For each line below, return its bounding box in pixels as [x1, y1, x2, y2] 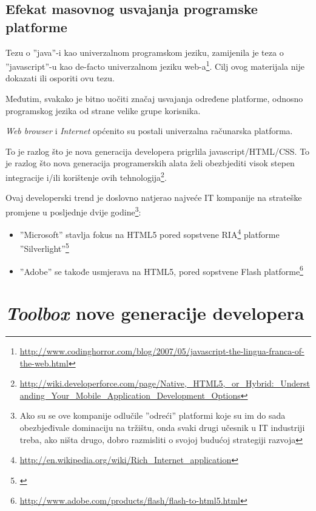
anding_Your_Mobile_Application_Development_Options [19, 388, 241, 401]
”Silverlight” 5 [19, 240, 69, 254]
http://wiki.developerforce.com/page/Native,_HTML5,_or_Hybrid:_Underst [19, 377, 310, 390]
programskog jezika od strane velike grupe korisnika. [5, 104, 201, 117]
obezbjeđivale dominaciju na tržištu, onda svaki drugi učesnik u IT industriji [19, 421, 305, 433]
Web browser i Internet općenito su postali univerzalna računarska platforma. [5, 124, 293, 137]
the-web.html [19, 356, 69, 369]
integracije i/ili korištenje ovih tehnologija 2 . [5, 169, 167, 183]
